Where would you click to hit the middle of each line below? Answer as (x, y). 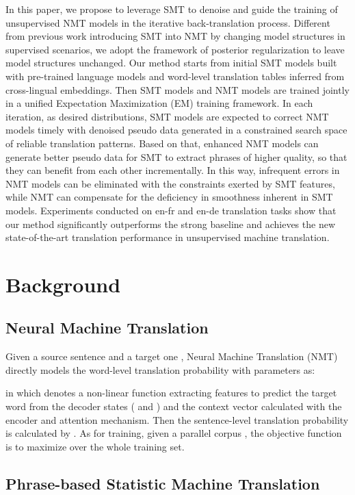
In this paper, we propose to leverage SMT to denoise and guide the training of (172, 9)
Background (63, 284)
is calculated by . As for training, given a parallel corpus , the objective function (174, 433)
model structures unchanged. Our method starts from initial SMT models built (171, 63)
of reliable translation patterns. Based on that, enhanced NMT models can (162, 143)
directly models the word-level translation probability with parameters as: (160, 369)
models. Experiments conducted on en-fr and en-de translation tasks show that (171, 210)
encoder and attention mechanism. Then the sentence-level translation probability (177, 419)
